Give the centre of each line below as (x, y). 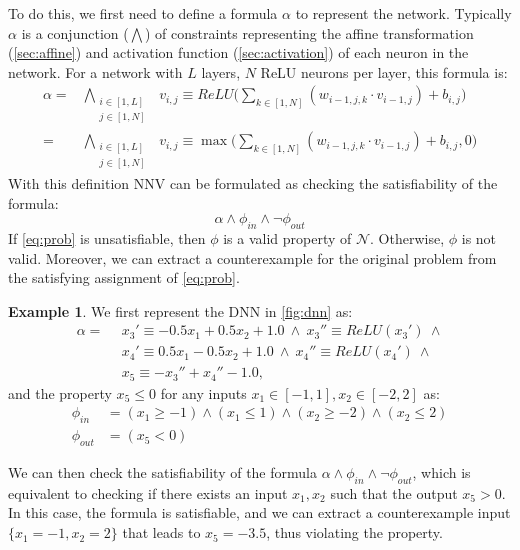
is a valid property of (287, 237)
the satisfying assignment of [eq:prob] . (124, 277)
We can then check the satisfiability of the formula (162, 472)
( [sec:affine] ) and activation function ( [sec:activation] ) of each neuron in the (238, 52)
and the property (60, 392)
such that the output (394, 492)
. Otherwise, (407, 237)
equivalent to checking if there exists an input (148, 492)
